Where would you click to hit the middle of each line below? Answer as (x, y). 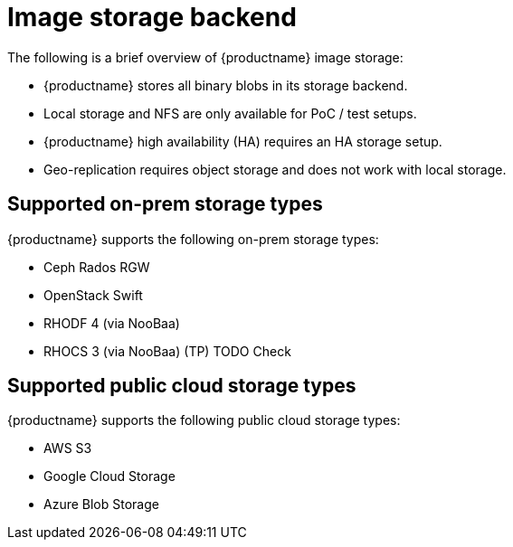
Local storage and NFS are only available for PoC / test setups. (230, 113)
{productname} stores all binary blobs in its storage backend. (226, 85)
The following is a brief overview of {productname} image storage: (205, 57)
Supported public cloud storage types (182, 386)
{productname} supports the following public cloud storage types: (204, 420)
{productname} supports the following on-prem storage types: (193, 239)
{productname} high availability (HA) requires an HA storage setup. (243, 141)
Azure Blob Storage (101, 505)
